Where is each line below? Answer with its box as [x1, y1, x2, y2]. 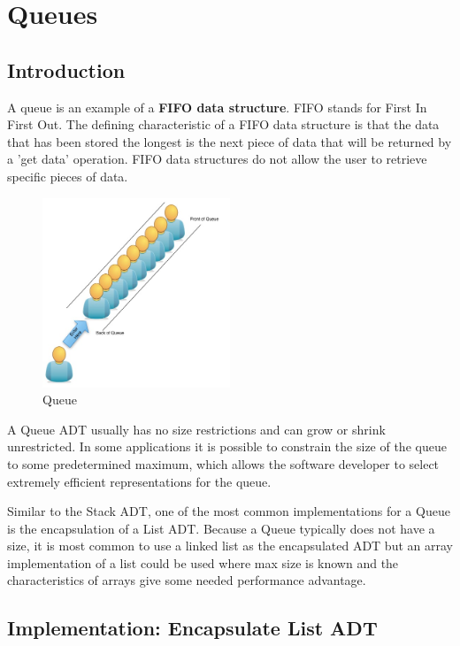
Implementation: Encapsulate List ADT [7, 614, 378, 642]
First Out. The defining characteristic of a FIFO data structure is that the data [7, 115, 440, 134]
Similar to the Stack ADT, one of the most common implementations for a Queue [7, 502, 450, 520]
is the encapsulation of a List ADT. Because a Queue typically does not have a [7, 519, 435, 537]
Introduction [7, 56, 126, 83]
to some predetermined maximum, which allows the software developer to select [7, 454, 440, 473]
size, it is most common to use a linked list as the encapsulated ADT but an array [7, 536, 453, 555]
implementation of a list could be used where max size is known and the [7, 553, 399, 572]
